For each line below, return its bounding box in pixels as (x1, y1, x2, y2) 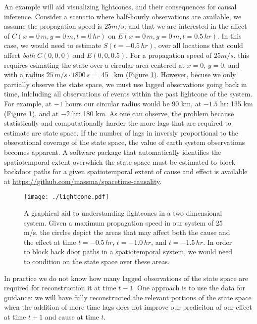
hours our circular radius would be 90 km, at (65, 98, 202, 108)
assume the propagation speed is (4, 21, 103, 31)
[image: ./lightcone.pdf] (24, 193, 109, 201)
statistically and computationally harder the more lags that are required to (4, 118, 231, 128)
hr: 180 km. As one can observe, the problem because (72, 108, 234, 118)
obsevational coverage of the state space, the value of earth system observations (4, 137, 245, 147)
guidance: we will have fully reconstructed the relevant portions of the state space (4, 292, 252, 302)
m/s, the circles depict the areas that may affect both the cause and (24, 227, 230, 237)
